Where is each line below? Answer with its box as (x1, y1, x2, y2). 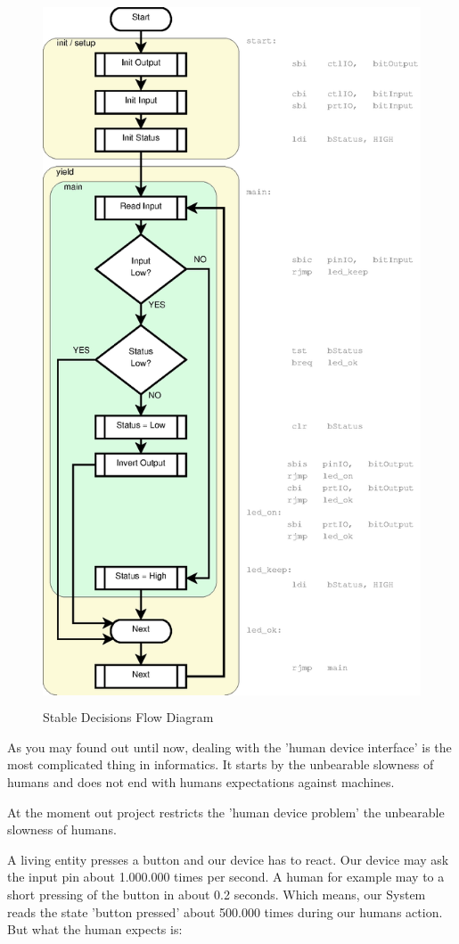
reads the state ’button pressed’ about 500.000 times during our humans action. (7, 902, 443, 921)
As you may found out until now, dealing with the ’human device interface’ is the (7, 737, 452, 756)
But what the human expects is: (7, 920, 183, 939)
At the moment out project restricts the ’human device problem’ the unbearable (7, 802, 445, 821)
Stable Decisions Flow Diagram (43, 708, 214, 726)
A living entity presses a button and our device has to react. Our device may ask (7, 850, 449, 868)
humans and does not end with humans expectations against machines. (7, 773, 395, 792)
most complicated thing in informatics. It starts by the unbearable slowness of (7, 755, 434, 774)
